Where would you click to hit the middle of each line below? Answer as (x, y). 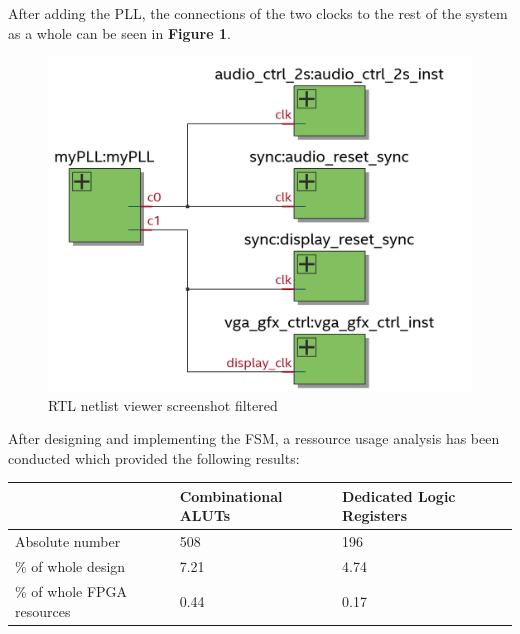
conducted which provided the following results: (154, 457)
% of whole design (70, 566)
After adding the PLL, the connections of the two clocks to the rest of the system (258, 13)
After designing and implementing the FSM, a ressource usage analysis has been (254, 438)
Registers (375, 515)
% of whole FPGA (71, 590)
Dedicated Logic (399, 495)
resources (43, 610)
